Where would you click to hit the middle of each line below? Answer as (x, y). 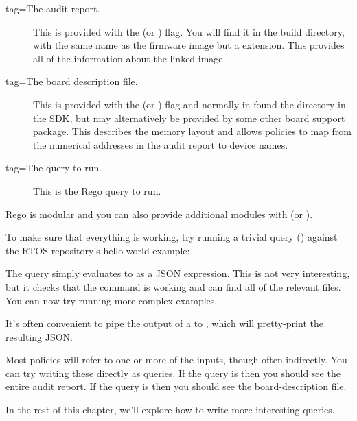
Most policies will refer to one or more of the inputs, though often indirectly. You (176, 360)
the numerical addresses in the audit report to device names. (161, 144)
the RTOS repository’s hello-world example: (98, 250)
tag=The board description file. (72, 81)
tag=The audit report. (53, 8)
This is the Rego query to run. (97, 190)
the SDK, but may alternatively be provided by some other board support (189, 118)
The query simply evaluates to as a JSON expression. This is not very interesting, (178, 273)
